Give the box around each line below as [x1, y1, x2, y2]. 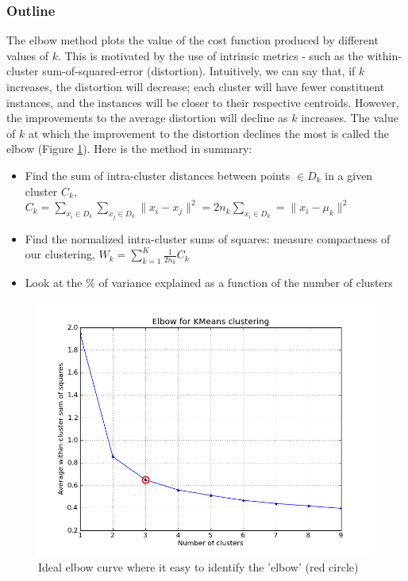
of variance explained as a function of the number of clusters [98, 274, 393, 291]
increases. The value [301, 109, 398, 126]
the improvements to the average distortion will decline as [6, 109, 288, 126]
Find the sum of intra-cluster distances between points [25, 166, 291, 183]
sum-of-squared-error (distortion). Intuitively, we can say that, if [42, 63, 356, 79]
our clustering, [25, 246, 95, 262]
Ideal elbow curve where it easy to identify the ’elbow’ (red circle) [38, 558, 359, 575]
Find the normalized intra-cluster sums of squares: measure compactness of [25, 230, 391, 247]
